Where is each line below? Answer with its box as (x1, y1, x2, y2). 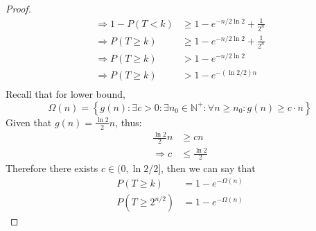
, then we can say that (161, 161, 256, 176)
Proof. (6, 1, 31, 15)
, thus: (115, 114, 142, 129)
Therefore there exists (6, 161, 98, 176)
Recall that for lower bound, (6, 87, 125, 101)
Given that (6, 114, 52, 129)
